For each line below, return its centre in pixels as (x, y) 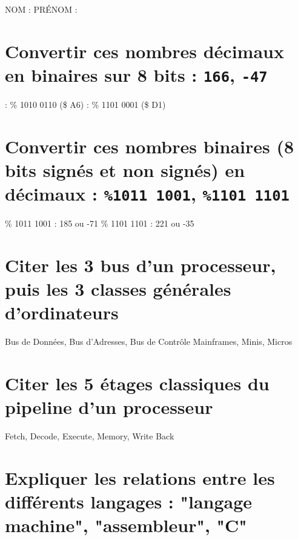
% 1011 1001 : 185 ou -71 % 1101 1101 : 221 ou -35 (100, 223)
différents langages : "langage (129, 502)
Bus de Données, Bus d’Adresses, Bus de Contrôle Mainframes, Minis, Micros (149, 342)
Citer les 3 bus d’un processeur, (141, 265)
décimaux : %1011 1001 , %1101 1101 (147, 194)
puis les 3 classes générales (118, 289)
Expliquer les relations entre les (140, 478)
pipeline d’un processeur (109, 407)
